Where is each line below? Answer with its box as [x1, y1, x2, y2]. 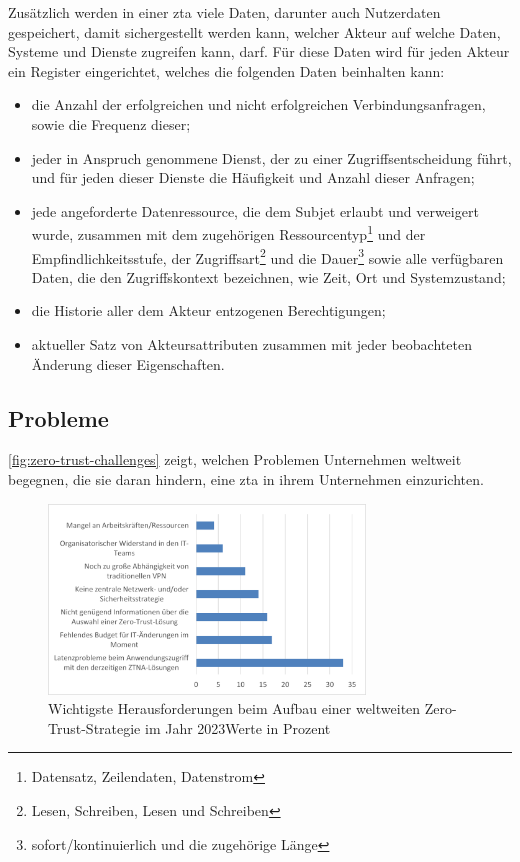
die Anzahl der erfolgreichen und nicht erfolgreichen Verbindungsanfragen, [31, 94, 486, 115]
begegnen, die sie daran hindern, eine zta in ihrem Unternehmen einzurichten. [8, 469, 484, 490]
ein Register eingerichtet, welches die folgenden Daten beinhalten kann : [8, 60, 445, 81]
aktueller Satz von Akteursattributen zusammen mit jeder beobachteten [31, 334, 472, 355]
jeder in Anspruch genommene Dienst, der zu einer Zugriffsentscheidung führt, [31, 147, 512, 168]
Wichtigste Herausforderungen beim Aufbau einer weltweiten [48, 698, 421, 719]
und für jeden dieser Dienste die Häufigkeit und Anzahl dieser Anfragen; [31, 167, 475, 188]
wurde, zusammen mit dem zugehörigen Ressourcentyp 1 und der [31, 221, 426, 244]
